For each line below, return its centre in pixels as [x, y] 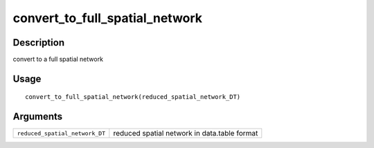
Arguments [38, 117]
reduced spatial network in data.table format [186, 133]
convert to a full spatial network [58, 59]
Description [39, 43]
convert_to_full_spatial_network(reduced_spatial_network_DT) [133, 97]
